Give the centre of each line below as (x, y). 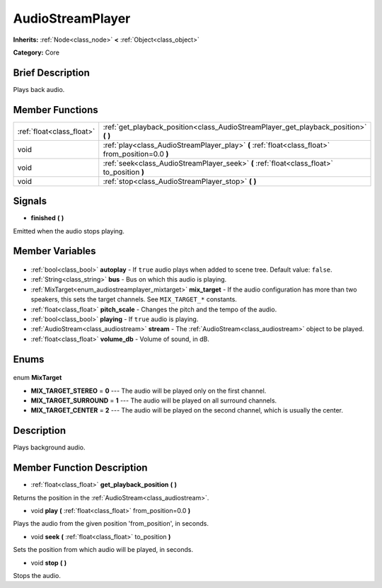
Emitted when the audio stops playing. (69, 231)
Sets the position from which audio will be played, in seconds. (103, 550)
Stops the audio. (37, 575)
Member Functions (56, 110)
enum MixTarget (37, 378)
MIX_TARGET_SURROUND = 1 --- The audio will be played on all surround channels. (154, 400)
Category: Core (36, 52)
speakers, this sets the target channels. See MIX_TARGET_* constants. (134, 299)
